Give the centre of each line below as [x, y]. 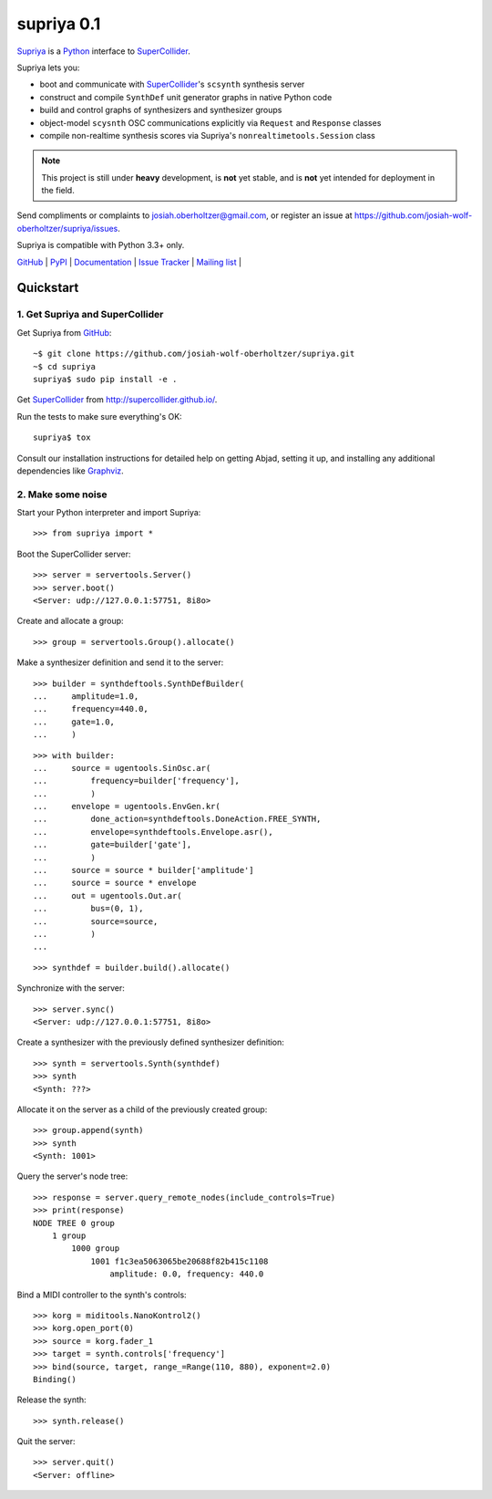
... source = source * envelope [115, 883]
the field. [58, 191]
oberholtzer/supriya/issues [67, 228]
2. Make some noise [62, 494]
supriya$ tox [62, 437]
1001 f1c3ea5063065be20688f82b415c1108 [179, 1261]
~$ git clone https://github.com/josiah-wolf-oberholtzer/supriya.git [194, 354]
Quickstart [48, 288]
